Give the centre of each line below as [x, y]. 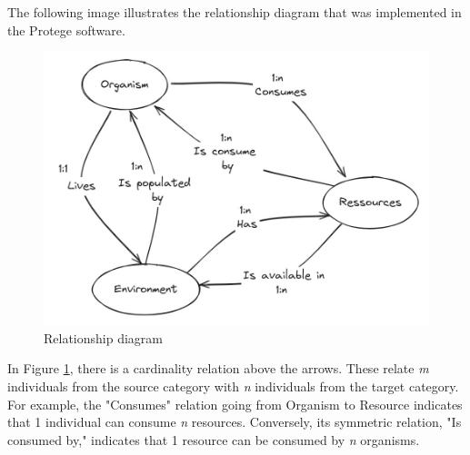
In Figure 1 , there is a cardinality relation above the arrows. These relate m [218, 368]
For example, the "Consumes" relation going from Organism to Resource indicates [235, 404]
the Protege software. [66, 30]
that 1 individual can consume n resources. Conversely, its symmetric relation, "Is [235, 422]
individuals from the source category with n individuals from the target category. [233, 386]
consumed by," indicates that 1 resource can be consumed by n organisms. [214, 439]
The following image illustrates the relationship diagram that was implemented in [235, 12]
